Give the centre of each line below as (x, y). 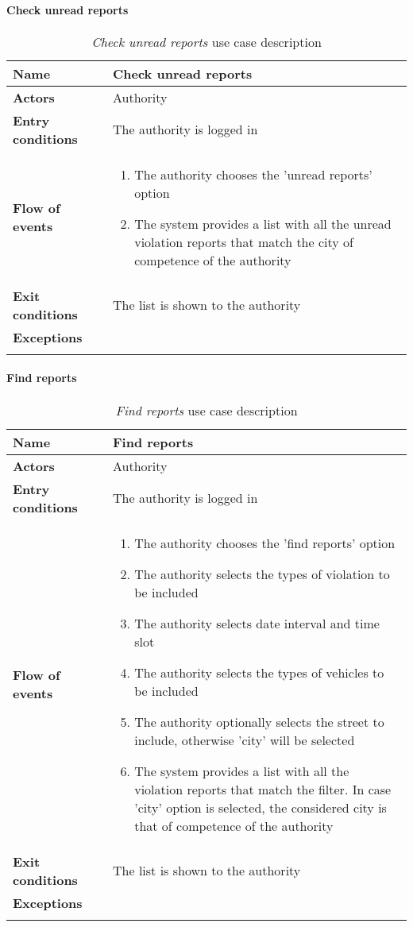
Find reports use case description (206, 410)
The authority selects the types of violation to (262, 574)
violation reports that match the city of (244, 241)
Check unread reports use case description (206, 41)
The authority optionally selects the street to (259, 721)
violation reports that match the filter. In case (263, 789)
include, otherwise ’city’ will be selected (245, 740)
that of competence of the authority (234, 825)
